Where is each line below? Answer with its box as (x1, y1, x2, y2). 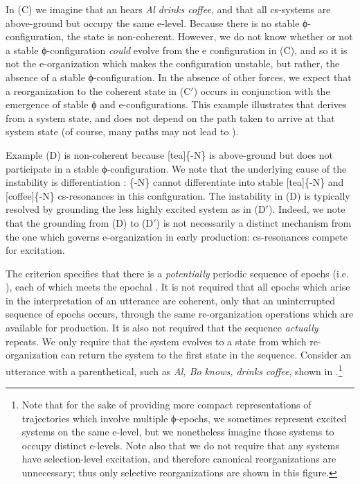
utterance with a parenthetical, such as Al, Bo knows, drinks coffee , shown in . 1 (6, 361, 343, 378)
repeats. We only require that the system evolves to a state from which (6, 334, 307, 348)
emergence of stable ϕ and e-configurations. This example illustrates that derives (6, 97, 347, 112)
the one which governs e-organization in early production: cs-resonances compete (6, 229, 348, 243)
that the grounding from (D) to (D (6, 215, 154, 230)
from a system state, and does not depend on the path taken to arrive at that (6, 110, 335, 125)
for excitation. (6, 243, 65, 257)
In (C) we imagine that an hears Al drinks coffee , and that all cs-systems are (6, 2, 331, 16)
